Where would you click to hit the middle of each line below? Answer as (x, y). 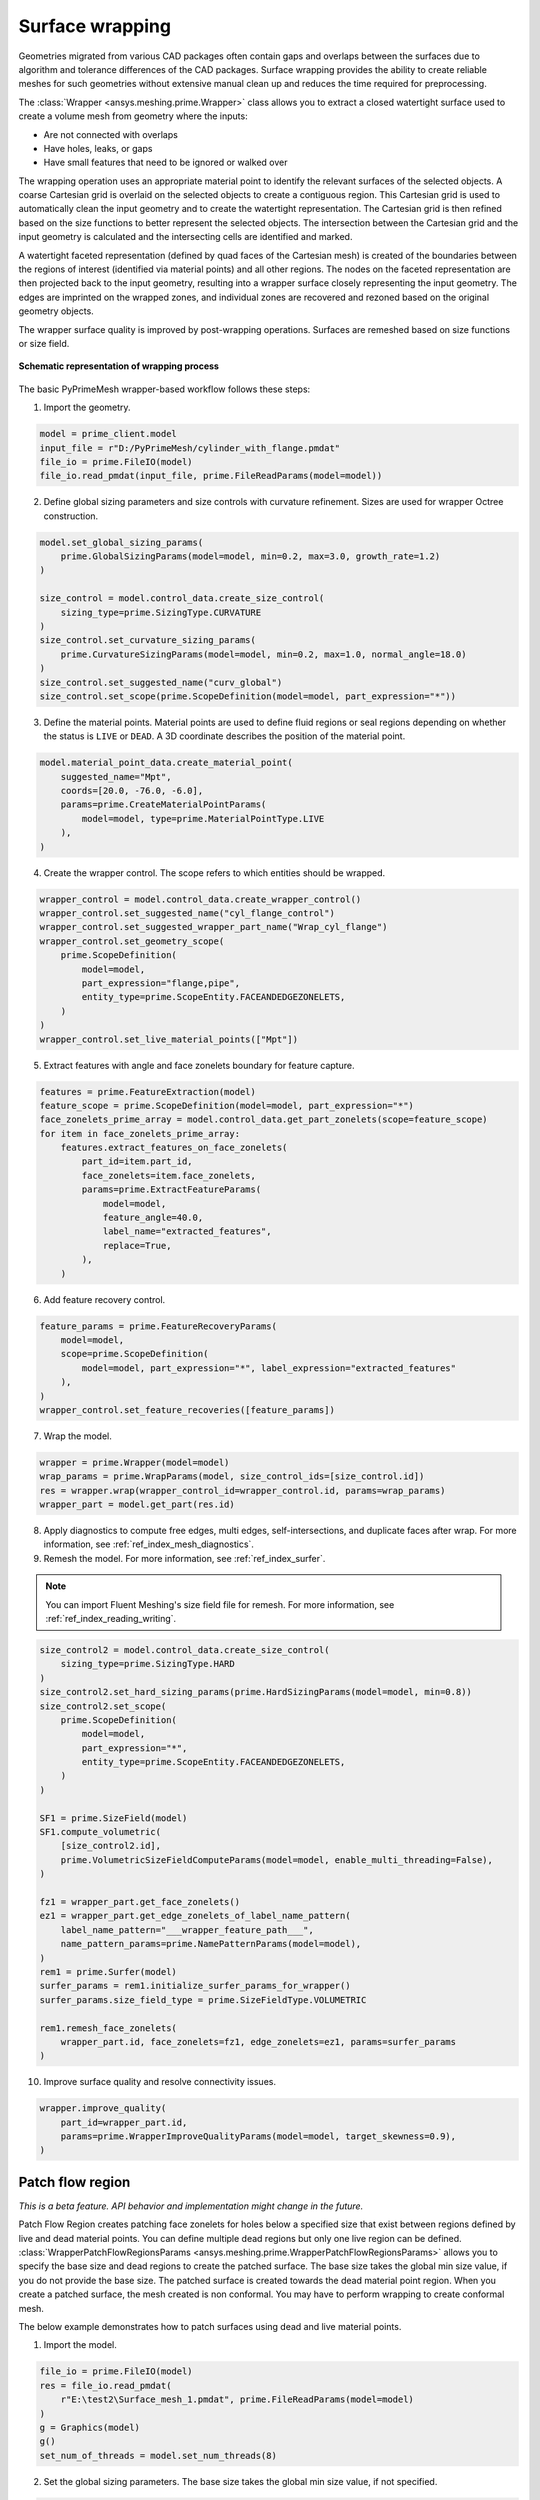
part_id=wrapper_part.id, (124, 2122)
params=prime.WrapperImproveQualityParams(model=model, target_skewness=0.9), (258, 2136)
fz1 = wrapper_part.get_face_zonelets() (139, 1901)
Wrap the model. (77, 1436)
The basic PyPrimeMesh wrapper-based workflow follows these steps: (164, 389)
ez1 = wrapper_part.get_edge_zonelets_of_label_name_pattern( (195, 1916)
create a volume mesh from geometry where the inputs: (133, 116)
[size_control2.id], (111, 1846)
